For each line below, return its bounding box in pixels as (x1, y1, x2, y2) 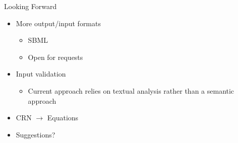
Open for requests (28, 51, 83, 62)
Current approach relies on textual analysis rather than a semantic (28, 85, 234, 96)
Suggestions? (16, 129, 55, 139)
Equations (47, 112, 79, 123)
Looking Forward (4, 1, 57, 11)
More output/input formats (16, 18, 101, 28)
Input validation (16, 68, 66, 79)
